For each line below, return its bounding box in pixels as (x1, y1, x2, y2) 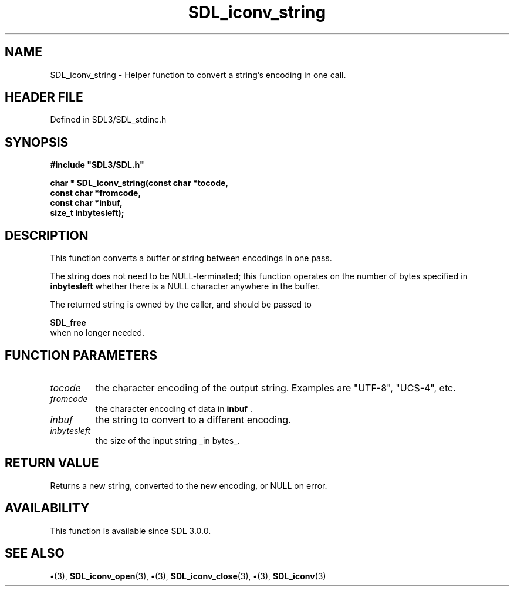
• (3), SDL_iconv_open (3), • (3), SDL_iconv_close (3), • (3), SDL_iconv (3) (50, 570, 326, 581)
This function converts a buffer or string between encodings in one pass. (50, 253, 332, 264)
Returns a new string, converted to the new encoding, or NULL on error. (50, 480, 327, 491)
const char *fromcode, (50, 188, 141, 198)
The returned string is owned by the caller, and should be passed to (50, 299, 312, 310)
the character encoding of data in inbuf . (95, 403, 253, 414)
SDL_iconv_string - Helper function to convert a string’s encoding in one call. (50, 69, 346, 80)
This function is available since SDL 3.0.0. (50, 525, 211, 536)
